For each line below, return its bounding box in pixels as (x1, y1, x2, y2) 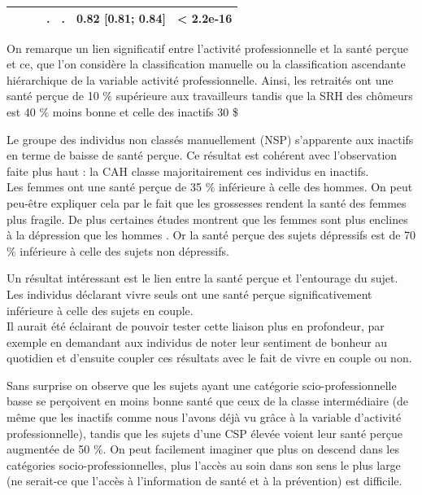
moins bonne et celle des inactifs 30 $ (52, 103, 238, 120)
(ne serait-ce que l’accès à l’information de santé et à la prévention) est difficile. (7, 472, 402, 489)
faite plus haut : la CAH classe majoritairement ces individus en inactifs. (7, 162, 369, 179)
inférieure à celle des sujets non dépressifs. (20, 242, 229, 259)
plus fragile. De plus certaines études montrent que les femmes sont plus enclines (7, 210, 408, 227)
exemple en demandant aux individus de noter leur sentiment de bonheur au (7, 333, 388, 350)
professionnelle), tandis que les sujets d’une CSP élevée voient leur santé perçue (7, 424, 402, 441)
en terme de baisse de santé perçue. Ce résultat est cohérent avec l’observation (7, 147, 398, 164)
